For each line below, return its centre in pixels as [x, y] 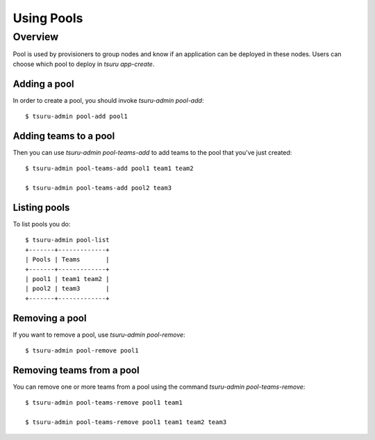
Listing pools [41, 207]
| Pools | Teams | [67, 260]
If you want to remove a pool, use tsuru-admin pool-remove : [99, 335]
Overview [36, 37]
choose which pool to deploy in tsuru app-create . [84, 64]
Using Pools [48, 18]
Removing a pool [50, 318]
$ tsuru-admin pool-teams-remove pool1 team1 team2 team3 [126, 422]
